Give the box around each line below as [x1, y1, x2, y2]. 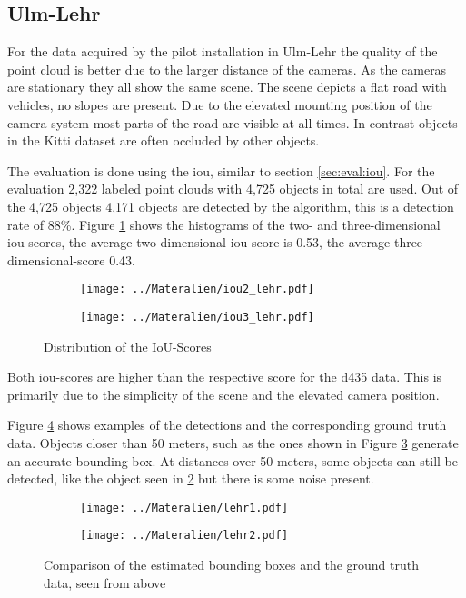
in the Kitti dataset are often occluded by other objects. [7, 131, 320, 150]
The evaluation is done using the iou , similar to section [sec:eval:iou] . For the [7, 161, 435, 180]
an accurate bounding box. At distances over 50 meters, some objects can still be [7, 451, 458, 470]
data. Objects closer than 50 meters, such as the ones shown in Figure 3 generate [7, 434, 459, 453]
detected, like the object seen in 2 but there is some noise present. [7, 469, 374, 488]
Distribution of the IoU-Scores [44, 336, 212, 355]
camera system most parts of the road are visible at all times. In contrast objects [7, 113, 458, 132]
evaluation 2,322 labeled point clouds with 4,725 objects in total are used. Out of [7, 179, 459, 198]
